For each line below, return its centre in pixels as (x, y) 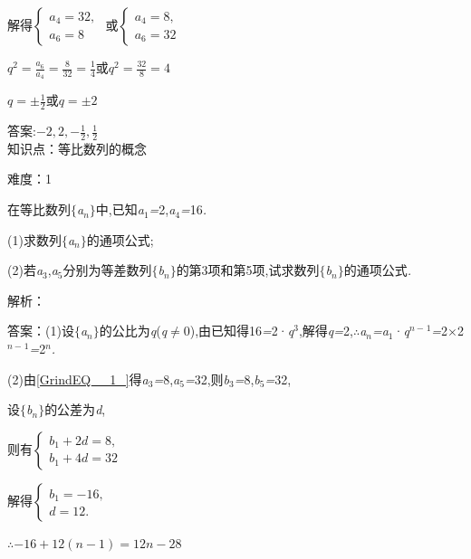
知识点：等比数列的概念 (77, 148)
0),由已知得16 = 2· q (239, 331)
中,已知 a (120, 209)
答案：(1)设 (41, 331)
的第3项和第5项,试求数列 (248, 270)
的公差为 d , (75, 409)
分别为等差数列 (107, 270)
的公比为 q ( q (133, 331)
